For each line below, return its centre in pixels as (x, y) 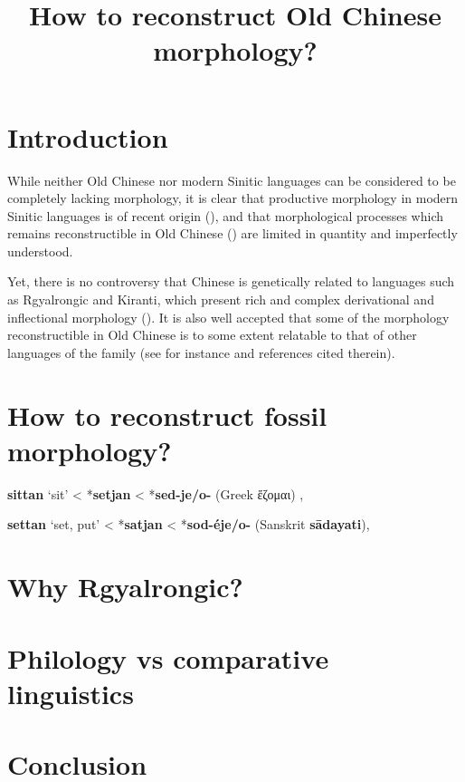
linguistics (71, 693)
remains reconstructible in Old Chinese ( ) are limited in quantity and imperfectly (232, 233)
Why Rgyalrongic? (125, 587)
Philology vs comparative (168, 657)
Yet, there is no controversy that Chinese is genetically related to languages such (231, 281)
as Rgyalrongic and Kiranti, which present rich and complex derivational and (221, 299)
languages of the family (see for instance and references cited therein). (201, 352)
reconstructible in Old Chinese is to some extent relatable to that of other (212, 335)
